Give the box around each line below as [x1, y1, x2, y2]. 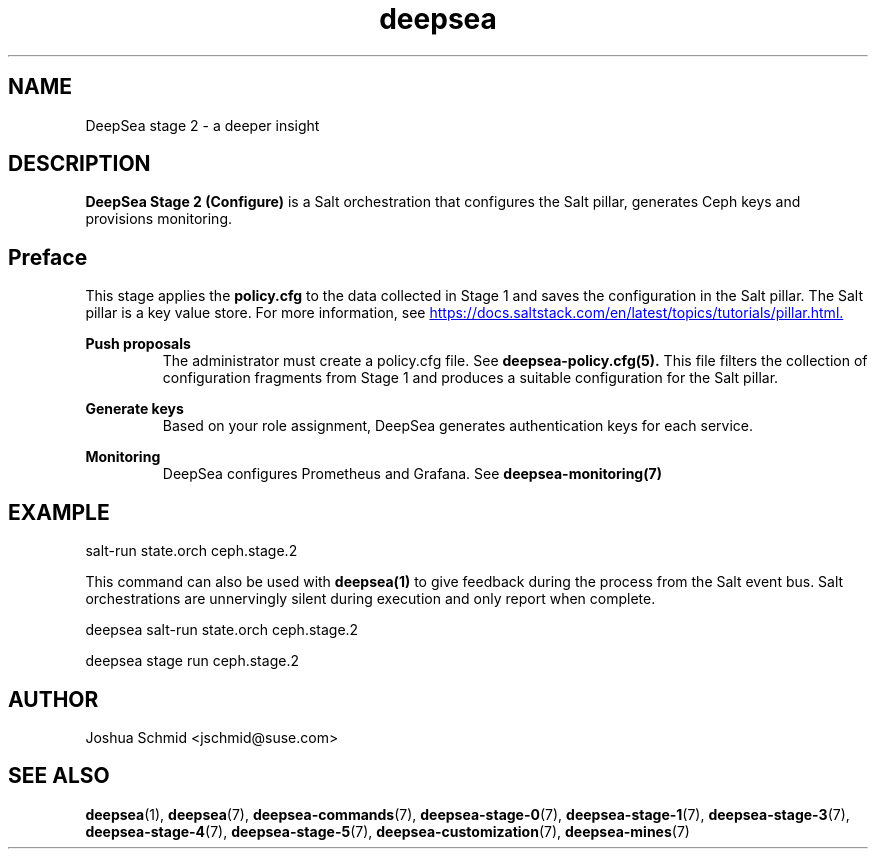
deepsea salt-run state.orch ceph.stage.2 [85, 621, 359, 639]
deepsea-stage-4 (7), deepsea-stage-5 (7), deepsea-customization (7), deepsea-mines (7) [85, 822, 690, 840]
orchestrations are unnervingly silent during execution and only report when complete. [85, 590, 656, 608]
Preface [8, 244, 88, 270]
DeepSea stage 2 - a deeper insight [85, 116, 320, 134]
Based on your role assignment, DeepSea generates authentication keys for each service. [162, 417, 754, 435]
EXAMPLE [8, 499, 110, 525]
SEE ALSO [8, 763, 110, 789]
